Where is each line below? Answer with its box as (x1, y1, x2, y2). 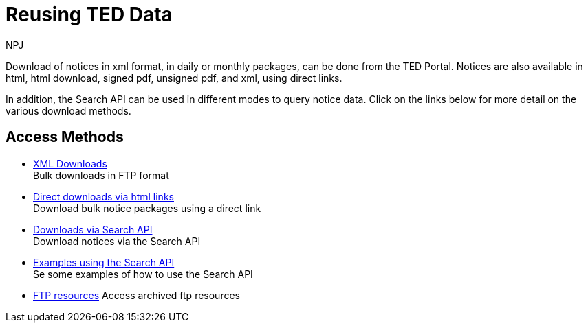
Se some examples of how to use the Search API (33, 268, 253, 280)
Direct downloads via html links (33, 190, 174, 202)
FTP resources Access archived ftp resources (33, 289, 240, 301)
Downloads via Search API (33, 223, 153, 235)
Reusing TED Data (6, 3, 173, 26)
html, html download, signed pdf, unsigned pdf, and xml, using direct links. (6, 71, 342, 84)
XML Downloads (33, 157, 107, 169)
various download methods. (6, 104, 131, 117)
